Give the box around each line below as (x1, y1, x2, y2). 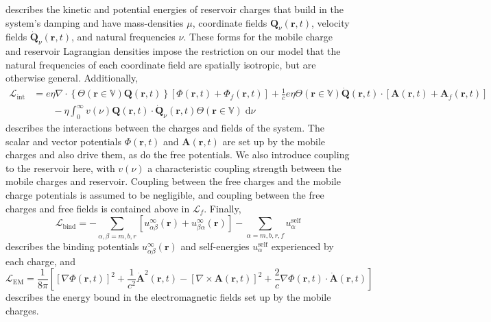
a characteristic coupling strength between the (147, 160, 342, 175)
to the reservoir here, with (5, 160, 115, 175)
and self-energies (180, 238, 250, 253)
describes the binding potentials (5, 238, 139, 253)
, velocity (311, 15, 350, 29)
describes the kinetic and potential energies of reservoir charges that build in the (5, 2, 344, 16)
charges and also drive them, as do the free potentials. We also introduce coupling (5, 147, 350, 162)
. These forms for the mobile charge (183, 29, 333, 44)
